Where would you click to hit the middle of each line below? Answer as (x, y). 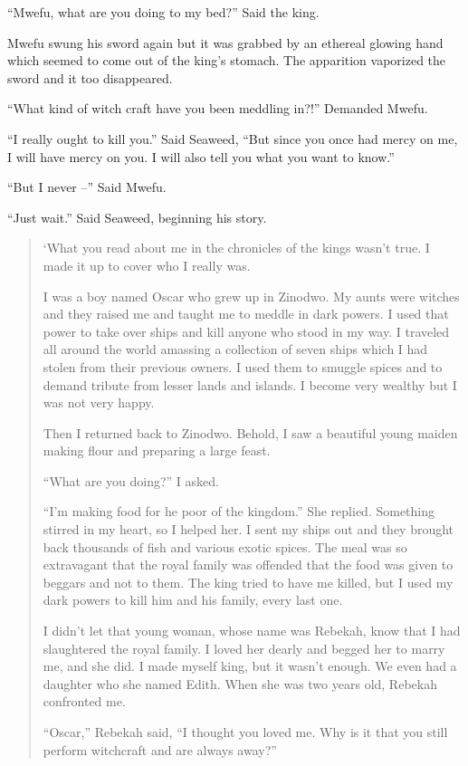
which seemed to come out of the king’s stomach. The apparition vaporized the (227, 60)
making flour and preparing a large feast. (157, 450)
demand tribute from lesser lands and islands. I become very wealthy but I (250, 384)
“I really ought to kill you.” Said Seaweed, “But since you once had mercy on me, (233, 138)
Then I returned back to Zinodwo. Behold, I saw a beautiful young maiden (250, 432)
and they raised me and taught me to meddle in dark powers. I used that (246, 314)
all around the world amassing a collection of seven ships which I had (235, 349)
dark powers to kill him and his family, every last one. (193, 600)
